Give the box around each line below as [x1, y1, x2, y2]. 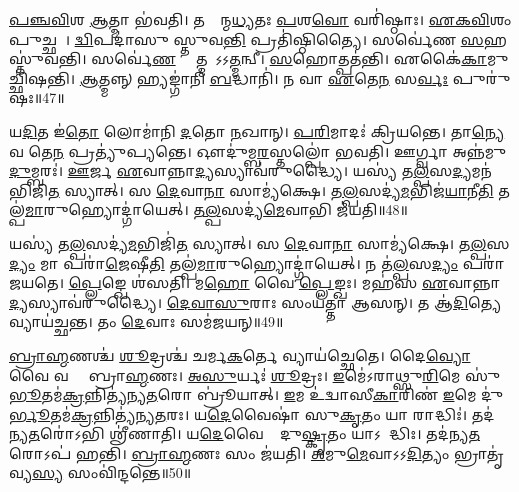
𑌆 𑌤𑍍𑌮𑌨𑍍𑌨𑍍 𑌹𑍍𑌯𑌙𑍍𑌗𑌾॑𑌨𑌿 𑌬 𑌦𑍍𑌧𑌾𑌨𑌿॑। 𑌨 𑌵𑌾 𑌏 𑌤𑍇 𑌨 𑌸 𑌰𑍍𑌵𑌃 [79, 67, 449, 88]
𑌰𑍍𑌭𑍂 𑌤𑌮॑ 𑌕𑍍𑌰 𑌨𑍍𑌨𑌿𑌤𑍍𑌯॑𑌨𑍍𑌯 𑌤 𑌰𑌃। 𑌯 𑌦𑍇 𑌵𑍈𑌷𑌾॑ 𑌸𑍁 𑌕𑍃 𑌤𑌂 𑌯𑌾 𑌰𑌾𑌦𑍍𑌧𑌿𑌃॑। [9, 403, 468, 424]
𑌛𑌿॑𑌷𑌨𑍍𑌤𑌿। [9, 67, 76, 88]
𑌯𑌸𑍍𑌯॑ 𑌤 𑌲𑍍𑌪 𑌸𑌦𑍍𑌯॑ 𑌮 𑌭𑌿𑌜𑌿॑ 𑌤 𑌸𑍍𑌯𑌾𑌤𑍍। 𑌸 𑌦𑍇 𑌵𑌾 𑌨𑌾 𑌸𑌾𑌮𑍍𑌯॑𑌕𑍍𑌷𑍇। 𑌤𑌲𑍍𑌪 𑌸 [9, 232, 510, 253]
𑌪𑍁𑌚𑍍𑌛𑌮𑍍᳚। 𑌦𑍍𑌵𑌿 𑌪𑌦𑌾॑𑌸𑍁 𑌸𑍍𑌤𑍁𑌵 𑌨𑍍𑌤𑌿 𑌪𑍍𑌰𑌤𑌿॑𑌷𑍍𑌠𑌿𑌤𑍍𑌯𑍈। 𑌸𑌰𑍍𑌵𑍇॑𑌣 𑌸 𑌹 [9, 28, 507, 49]
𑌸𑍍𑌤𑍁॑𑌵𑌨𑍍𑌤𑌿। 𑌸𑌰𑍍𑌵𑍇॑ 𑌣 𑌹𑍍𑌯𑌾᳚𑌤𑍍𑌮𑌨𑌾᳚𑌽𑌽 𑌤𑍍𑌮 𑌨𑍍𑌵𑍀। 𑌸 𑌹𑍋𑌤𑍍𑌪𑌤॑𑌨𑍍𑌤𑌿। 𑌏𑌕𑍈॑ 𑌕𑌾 [9, 48, 487, 69]
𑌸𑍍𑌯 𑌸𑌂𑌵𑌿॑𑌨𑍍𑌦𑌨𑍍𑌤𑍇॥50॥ [32, 462, 192, 483]
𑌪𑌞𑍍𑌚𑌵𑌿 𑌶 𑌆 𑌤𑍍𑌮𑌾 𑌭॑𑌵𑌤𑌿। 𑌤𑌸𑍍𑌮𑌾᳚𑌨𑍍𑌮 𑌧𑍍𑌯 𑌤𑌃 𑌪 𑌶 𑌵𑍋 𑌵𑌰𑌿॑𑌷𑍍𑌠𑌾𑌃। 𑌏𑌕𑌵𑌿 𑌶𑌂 [9, 9, 512, 29]
